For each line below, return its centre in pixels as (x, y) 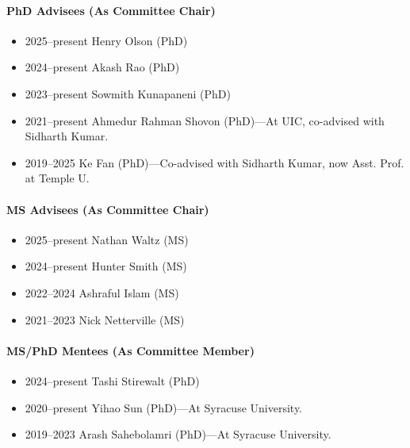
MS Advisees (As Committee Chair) (108, 209)
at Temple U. (57, 178)
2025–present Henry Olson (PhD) (106, 40)
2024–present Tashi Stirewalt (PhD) (112, 380)
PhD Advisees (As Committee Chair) (111, 10)
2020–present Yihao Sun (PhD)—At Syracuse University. (164, 407)
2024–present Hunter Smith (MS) (106, 266)
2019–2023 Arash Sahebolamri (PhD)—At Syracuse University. (178, 434)
